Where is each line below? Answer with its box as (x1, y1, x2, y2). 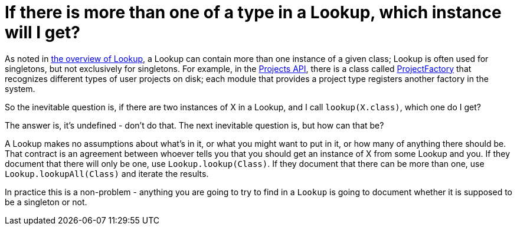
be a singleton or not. (5, 196, 87, 207)
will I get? (5, 22, 80, 42)
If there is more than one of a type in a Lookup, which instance (5, 2, 502, 22)
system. (5, 83, 35, 94)
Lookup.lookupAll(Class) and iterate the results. (5, 168, 209, 179)
